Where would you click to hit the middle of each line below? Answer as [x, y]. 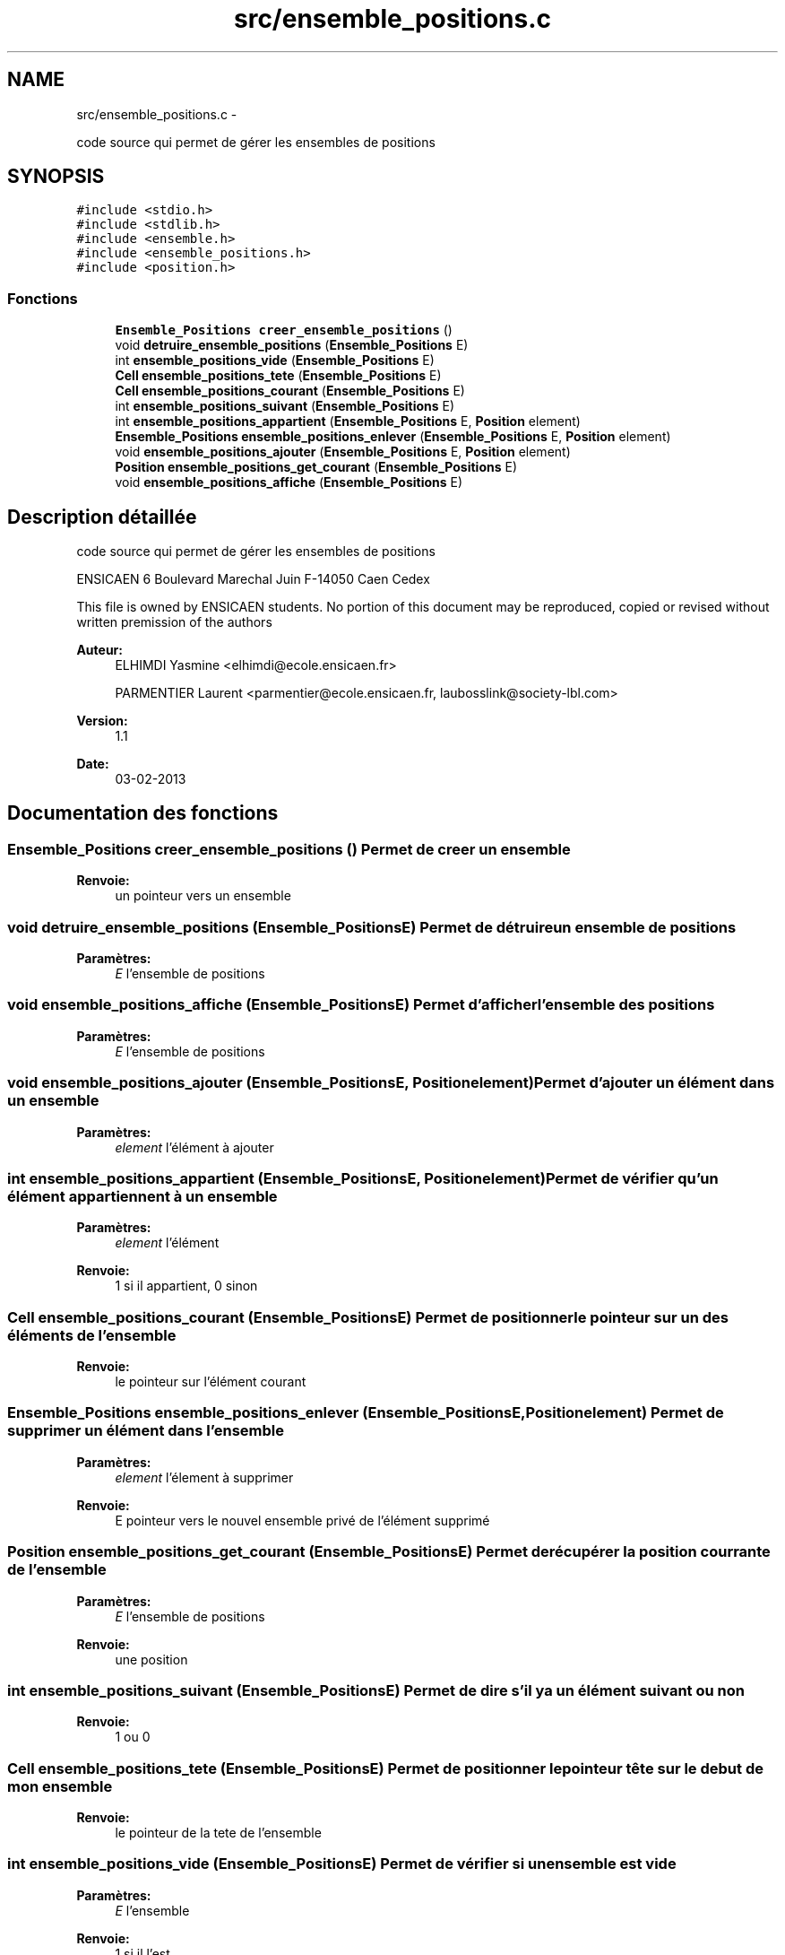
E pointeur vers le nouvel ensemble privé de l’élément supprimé [302, 1520]
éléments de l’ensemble [92, 1335]
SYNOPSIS [56, 177]
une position [151, 1659]
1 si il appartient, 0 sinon [186, 1286]
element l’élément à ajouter [194, 1147]
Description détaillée [102, 517]
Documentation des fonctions [143, 813]
